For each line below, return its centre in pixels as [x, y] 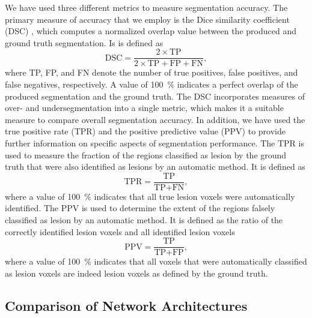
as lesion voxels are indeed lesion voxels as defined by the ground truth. [136, 273]
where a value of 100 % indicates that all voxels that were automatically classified [156, 261]
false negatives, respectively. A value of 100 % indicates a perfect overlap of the [151, 84]
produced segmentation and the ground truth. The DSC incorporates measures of [155, 96]
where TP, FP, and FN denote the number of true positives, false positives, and [151, 72]
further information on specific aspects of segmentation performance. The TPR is [154, 143]
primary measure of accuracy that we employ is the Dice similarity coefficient [147, 19]
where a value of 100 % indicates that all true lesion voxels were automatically [150, 196]
